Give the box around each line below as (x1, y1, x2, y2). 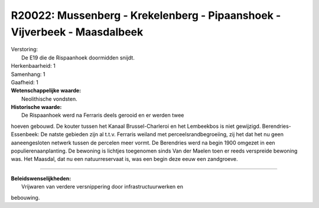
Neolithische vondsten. (21, 95, 78, 103)
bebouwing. (11, 194, 40, 201)
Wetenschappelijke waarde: (11, 87, 82, 94)
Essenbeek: (11, 131, 40, 138)
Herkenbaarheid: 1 (11, 62, 56, 70)
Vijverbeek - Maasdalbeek (11, 25, 144, 38)
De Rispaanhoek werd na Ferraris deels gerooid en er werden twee (21, 112, 184, 119)
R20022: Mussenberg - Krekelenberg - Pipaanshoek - (11, 9, 281, 22)
